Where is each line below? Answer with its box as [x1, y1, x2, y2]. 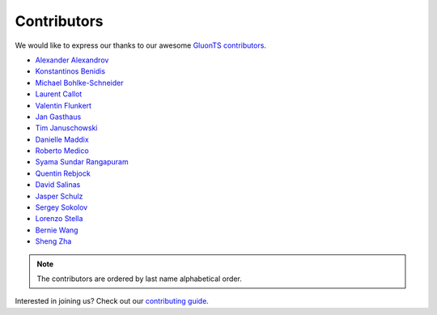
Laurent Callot [35, 89, 83, 99]
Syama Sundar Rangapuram [35, 157, 129, 167]
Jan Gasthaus [35, 112, 82, 121]
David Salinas [35, 180, 81, 189]
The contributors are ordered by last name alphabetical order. [36, 274, 242, 283]
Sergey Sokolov [35, 202, 88, 212]
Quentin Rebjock [35, 168, 91, 178]
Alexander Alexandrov [35, 55, 109, 65]
